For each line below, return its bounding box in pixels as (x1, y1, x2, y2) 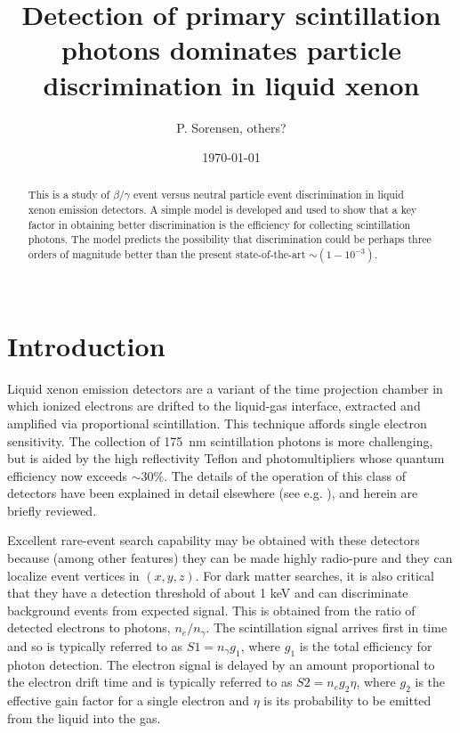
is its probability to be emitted (263, 691, 432, 710)
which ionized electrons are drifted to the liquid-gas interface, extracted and (7, 396, 421, 415)
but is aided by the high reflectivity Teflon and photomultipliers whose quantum (7, 449, 445, 468)
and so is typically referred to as (7, 636, 183, 655)
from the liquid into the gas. (7, 708, 161, 727)
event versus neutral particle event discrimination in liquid (133, 187, 404, 202)
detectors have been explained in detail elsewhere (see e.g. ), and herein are (7, 484, 418, 502)
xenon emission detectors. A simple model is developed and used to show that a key (28, 202, 417, 217)
